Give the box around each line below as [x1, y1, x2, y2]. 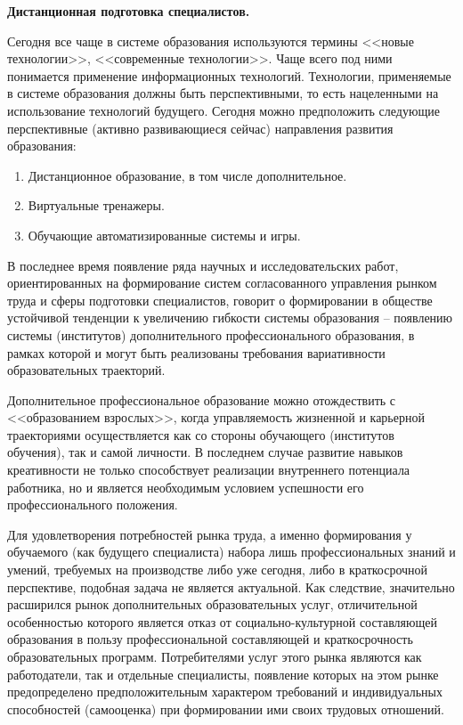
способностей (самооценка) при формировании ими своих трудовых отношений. [7, 699, 444, 718]
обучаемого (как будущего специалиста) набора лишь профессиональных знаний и [7, 542, 456, 561]
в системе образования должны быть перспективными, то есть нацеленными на [7, 84, 439, 102]
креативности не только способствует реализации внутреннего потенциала [7, 460, 410, 479]
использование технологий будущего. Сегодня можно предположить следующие [7, 101, 440, 119]
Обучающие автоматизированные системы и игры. [28, 225, 301, 244]
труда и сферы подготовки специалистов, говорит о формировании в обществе [7, 290, 433, 309]
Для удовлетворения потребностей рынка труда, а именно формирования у [7, 525, 412, 543]
